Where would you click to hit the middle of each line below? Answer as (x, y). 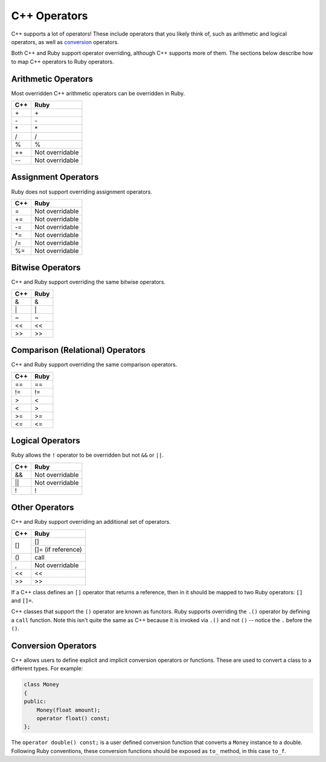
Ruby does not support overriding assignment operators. (82, 192)
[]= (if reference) (58, 549)
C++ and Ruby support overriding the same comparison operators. (94, 364)
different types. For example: (47, 668)
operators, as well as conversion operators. (65, 42)
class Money (42, 684)
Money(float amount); (69, 710)
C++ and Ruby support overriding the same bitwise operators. (88, 282)
